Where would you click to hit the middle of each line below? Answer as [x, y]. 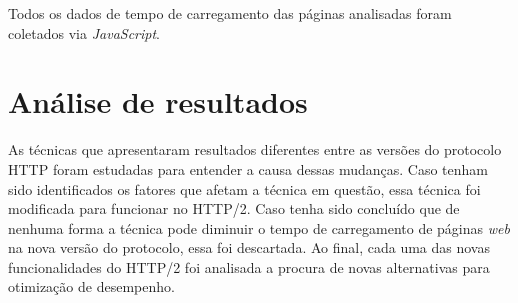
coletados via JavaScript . [84, 32]
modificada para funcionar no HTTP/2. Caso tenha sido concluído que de [234, 208]
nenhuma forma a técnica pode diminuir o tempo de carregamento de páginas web [259, 227]
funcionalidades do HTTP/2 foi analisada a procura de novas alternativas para [249, 266]
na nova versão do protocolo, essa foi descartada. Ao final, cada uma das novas [249, 247]
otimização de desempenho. [91, 286]
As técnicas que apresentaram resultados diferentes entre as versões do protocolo [255, 149]
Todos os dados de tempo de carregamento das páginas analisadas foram [230, 13]
